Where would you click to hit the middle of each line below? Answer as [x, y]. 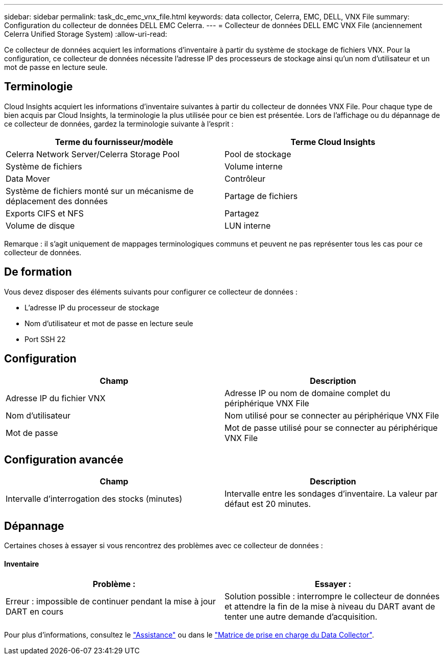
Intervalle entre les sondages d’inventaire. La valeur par [331, 494]
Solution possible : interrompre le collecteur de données [332, 596]
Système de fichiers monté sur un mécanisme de [100, 191]
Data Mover [28, 178]
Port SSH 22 [45, 339]
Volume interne [254, 166]
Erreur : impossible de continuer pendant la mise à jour [111, 602]
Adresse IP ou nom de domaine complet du [307, 393]
